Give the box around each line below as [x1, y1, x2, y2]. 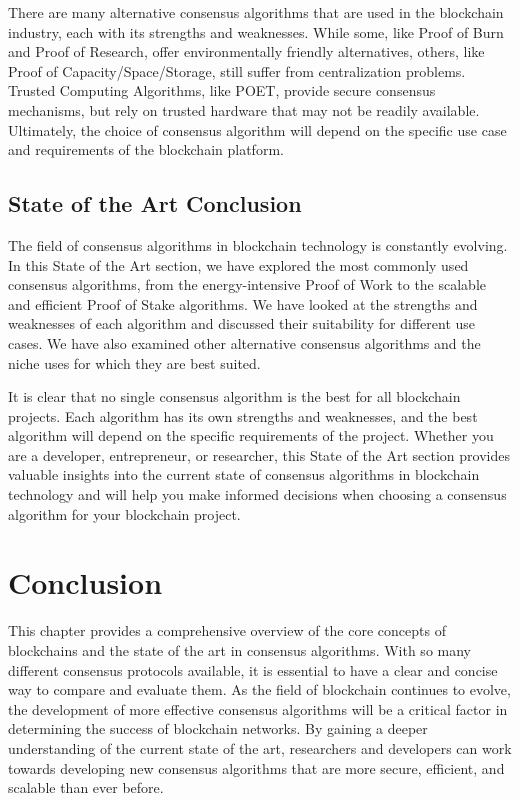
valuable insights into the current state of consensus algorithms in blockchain [8, 464, 480, 485]
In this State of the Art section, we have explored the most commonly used [8, 254, 469, 275]
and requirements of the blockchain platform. [8, 139, 284, 160]
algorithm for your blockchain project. [8, 503, 241, 524]
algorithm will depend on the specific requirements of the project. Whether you [8, 425, 494, 446]
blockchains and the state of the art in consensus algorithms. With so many [8, 639, 471, 660]
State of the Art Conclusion [8, 188, 302, 219]
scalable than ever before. [8, 777, 164, 798]
